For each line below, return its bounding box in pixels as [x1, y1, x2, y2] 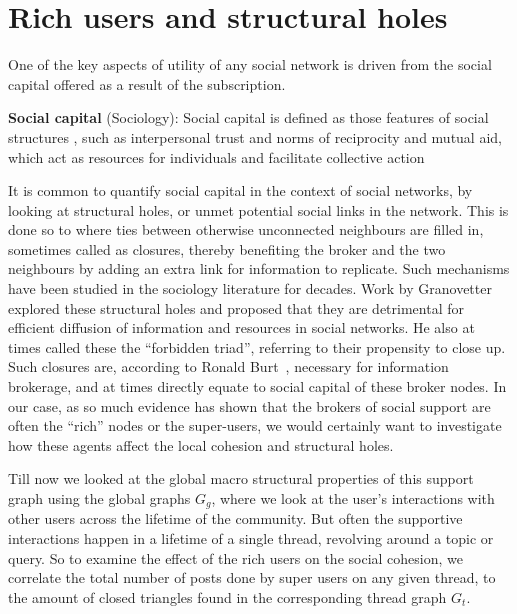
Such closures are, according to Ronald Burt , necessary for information [8, 356, 449, 377]
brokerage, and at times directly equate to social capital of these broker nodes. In [8, 376, 507, 397]
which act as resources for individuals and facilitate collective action [8, 146, 425, 167]
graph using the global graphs [8, 488, 191, 508]
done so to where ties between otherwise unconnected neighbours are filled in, [8, 219, 484, 240]
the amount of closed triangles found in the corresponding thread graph [8, 586, 447, 607]
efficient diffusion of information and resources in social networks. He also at [8, 317, 475, 338]
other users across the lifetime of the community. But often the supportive [8, 508, 463, 529]
